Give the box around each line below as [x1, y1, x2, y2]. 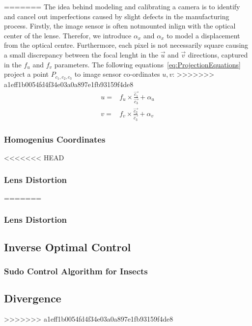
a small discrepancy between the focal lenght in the [4, 49, 159, 59]
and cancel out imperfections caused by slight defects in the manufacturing [4, 11, 229, 21]
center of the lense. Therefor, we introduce [4, 30, 132, 40]
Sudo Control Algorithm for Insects [4, 265, 148, 277]
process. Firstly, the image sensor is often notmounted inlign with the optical [4, 21, 236, 31]
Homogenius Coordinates [4, 133, 106, 145]
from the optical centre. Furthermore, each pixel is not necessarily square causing [4, 40, 249, 50]
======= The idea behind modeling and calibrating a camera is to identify [4, 1, 240, 11]
